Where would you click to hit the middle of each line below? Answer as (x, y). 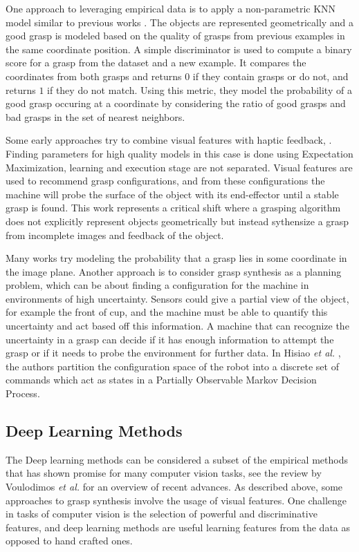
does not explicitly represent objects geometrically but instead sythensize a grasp (177, 221)
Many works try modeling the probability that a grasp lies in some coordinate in (176, 258)
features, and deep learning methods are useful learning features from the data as (178, 527)
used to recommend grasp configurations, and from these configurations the (165, 181)
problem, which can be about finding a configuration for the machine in (157, 285)
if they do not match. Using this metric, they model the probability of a (200, 89)
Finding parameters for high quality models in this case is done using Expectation (179, 153)
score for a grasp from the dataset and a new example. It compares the (156, 63)
